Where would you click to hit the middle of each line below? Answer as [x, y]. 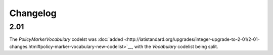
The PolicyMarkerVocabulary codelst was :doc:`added [66, 39]
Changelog [33, 13]
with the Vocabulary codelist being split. [176, 46]
